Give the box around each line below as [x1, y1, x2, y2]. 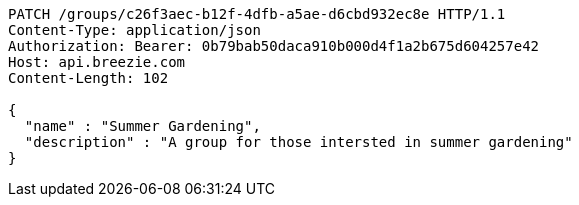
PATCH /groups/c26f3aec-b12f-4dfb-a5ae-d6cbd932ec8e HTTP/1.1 [8, 6, 506, 22]
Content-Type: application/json [8, 22, 261, 38]
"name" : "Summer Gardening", [24, 118, 261, 134]
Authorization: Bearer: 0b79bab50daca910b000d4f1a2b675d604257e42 [8, 38, 540, 54]
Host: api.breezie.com [8, 54, 186, 70]
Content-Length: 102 [8, 70, 169, 86]
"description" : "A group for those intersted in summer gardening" [24, 134, 573, 150]
